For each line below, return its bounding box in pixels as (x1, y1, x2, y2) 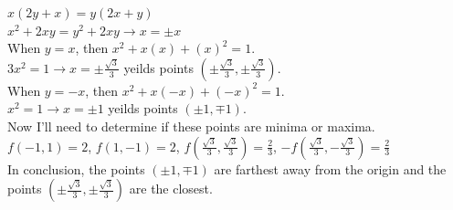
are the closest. (129, 179, 213, 198)
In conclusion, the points (7, 159, 145, 178)
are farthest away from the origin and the (214, 159, 447, 178)
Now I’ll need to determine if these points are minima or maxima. (7, 116, 375, 135)
